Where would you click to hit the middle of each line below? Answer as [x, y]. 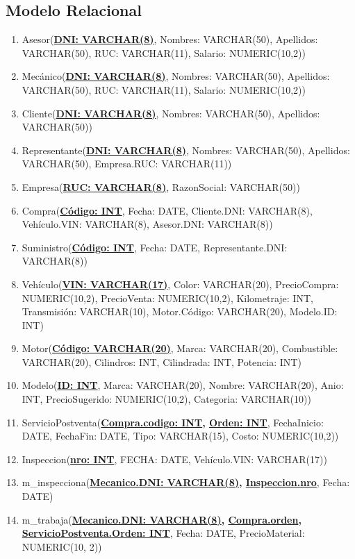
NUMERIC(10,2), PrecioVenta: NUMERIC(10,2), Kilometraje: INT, [167, 298]
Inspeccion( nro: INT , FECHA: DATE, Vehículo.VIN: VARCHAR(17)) [174, 459]
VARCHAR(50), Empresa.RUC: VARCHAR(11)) [127, 164]
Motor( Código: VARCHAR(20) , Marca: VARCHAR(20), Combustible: [180, 348]
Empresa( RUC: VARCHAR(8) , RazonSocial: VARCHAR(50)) [161, 186]
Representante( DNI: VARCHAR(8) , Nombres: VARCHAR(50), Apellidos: [186, 150]
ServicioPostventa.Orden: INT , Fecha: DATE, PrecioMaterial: [163, 533]
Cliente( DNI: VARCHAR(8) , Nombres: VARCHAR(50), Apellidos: [171, 113]
